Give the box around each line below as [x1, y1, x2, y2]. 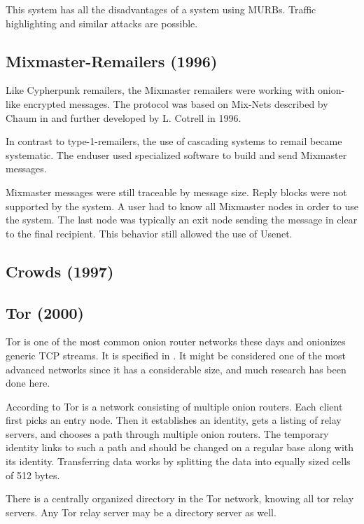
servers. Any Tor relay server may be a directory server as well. [6, 504, 276, 519]
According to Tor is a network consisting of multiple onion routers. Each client [6, 399, 343, 413]
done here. [6, 375, 50, 390]
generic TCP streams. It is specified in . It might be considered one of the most [6, 347, 346, 362]
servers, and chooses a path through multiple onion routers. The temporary [6, 426, 329, 441]
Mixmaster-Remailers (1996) [6, 50, 218, 71]
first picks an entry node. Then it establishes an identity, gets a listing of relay [6, 413, 342, 427]
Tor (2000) [6, 301, 84, 323]
